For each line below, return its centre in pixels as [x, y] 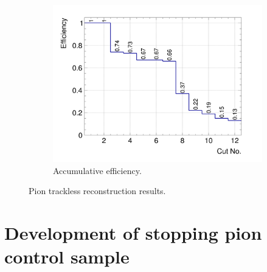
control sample [67, 256]
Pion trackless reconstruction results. [97, 191]
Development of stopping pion [133, 232]
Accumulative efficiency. [97, 170]
